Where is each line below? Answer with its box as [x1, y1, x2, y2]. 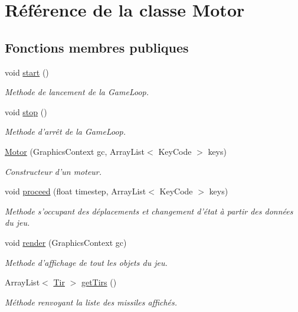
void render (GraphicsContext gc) [5, 236, 127, 248]
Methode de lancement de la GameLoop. [5, 86, 149, 98]
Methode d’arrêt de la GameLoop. [5, 125, 126, 138]
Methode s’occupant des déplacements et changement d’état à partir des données [5, 204, 293, 217]
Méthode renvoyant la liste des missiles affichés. [5, 295, 178, 308]
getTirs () [81, 276, 117, 288]
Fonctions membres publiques [5, 38, 189, 56]
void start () [5, 66, 49, 78]
